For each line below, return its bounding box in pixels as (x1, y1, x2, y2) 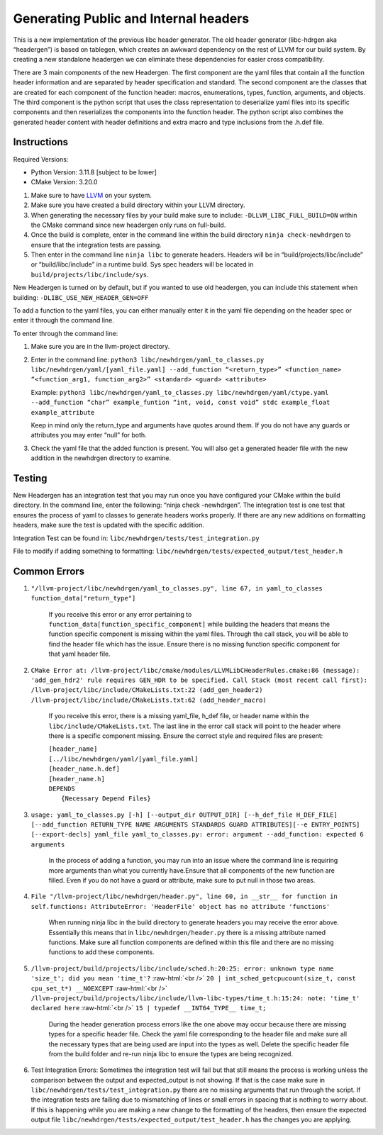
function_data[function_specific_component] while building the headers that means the (48, 620, 330, 629)
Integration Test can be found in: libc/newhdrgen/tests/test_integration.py (13, 534, 260, 542)
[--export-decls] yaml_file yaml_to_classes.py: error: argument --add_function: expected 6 (30, 830, 365, 839)
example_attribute (30, 408, 95, 416)
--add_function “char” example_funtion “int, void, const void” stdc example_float (30, 398, 331, 407)
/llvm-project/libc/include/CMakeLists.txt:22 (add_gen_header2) (30, 686, 263, 694)
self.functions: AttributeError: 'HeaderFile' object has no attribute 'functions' (30, 902, 331, 910)
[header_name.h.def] (48, 765, 121, 773)
